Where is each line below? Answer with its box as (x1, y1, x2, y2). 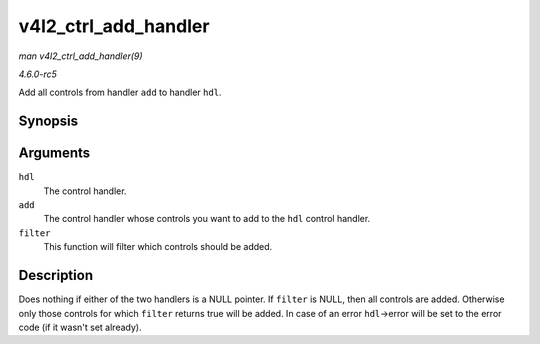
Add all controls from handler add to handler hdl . (18, 86, 222, 99)
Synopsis (18, 113, 79, 130)
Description (18, 267, 94, 284)
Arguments (18, 145, 91, 162)
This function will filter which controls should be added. (43, 241, 273, 253)
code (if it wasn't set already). (18, 321, 142, 333)
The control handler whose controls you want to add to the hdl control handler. (43, 213, 371, 225)
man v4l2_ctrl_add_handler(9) (18, 50, 144, 62)
